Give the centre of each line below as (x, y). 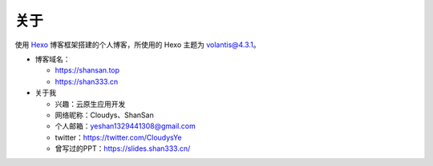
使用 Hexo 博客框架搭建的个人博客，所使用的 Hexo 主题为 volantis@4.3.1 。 (138, 45)
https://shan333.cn (87, 81)
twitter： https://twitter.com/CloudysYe (118, 137)
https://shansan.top (87, 70)
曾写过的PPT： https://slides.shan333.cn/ (123, 148)
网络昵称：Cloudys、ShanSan (104, 115)
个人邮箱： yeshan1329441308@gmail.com (125, 126)
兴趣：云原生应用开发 (90, 104)
